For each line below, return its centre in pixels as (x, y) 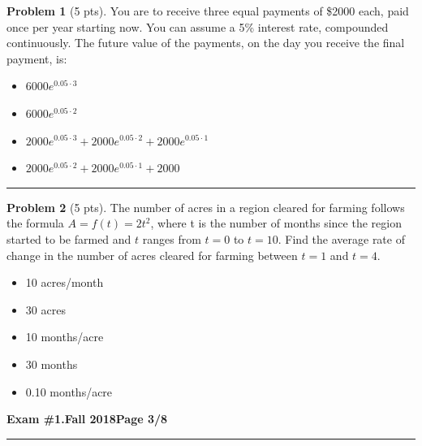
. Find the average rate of (341, 238)
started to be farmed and (69, 238)
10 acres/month (65, 282)
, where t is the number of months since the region (276, 223)
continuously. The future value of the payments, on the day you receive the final (206, 43)
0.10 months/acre (69, 391)
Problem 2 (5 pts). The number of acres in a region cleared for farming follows (206, 207)
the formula (35, 223)
